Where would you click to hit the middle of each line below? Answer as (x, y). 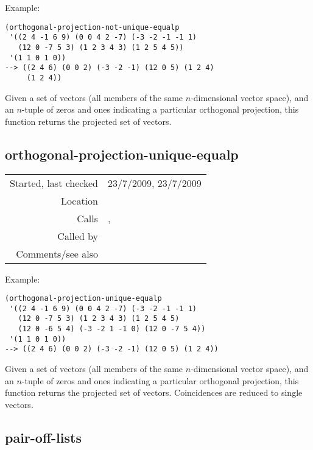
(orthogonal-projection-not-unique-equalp (92, 27)
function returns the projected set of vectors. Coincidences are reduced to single (154, 392)
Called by (78, 236)
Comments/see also (57, 253)
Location (79, 200)
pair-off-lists (43, 437)
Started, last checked (54, 183)
